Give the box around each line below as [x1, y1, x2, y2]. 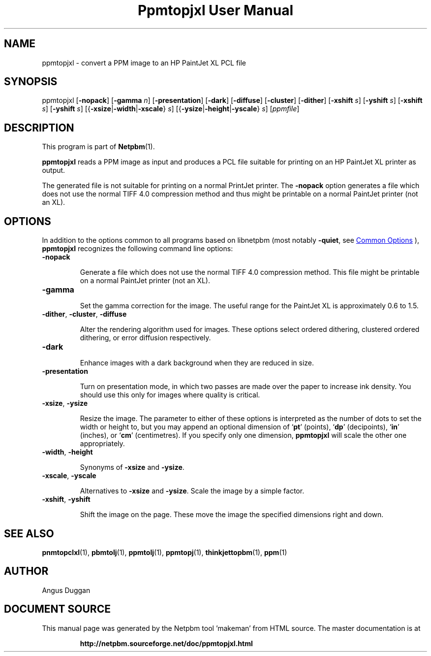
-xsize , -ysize [42, 399, 88, 408]
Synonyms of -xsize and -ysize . [80, 463, 185, 472]
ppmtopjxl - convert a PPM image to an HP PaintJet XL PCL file [42, 58, 246, 67]
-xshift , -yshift [42, 495, 91, 504]
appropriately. [80, 439, 125, 448]
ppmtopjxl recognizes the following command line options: [42, 244, 233, 253]
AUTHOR [4, 565, 49, 578]
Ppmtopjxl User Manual [137, 2, 294, 19]
